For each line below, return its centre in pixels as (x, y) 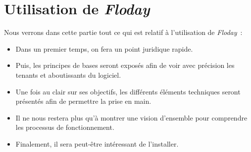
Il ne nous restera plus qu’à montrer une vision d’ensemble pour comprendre (131, 117)
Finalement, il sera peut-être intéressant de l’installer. (97, 143)
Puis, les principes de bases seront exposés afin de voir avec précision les (125, 65)
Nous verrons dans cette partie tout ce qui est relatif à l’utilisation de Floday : (123, 32)
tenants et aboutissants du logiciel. (68, 75)
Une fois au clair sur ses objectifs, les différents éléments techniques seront (128, 91)
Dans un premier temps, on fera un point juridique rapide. (104, 48)
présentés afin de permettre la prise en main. (83, 101)
